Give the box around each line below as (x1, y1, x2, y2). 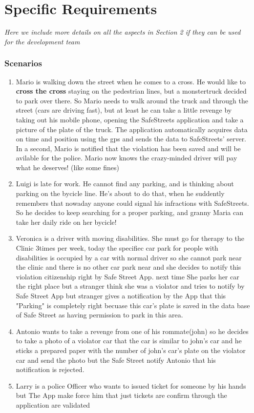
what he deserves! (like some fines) (16, 162, 119, 172)
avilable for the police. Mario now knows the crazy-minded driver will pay (16, 153, 237, 163)
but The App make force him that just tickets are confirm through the (16, 390, 227, 400)
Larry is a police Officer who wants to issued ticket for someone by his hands (16, 380, 246, 391)
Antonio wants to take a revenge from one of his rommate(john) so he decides (16, 326, 249, 336)
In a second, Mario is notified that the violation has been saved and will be (16, 143, 241, 153)
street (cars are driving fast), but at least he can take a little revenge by (16, 105, 232, 115)
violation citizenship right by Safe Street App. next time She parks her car (16, 271, 239, 281)
